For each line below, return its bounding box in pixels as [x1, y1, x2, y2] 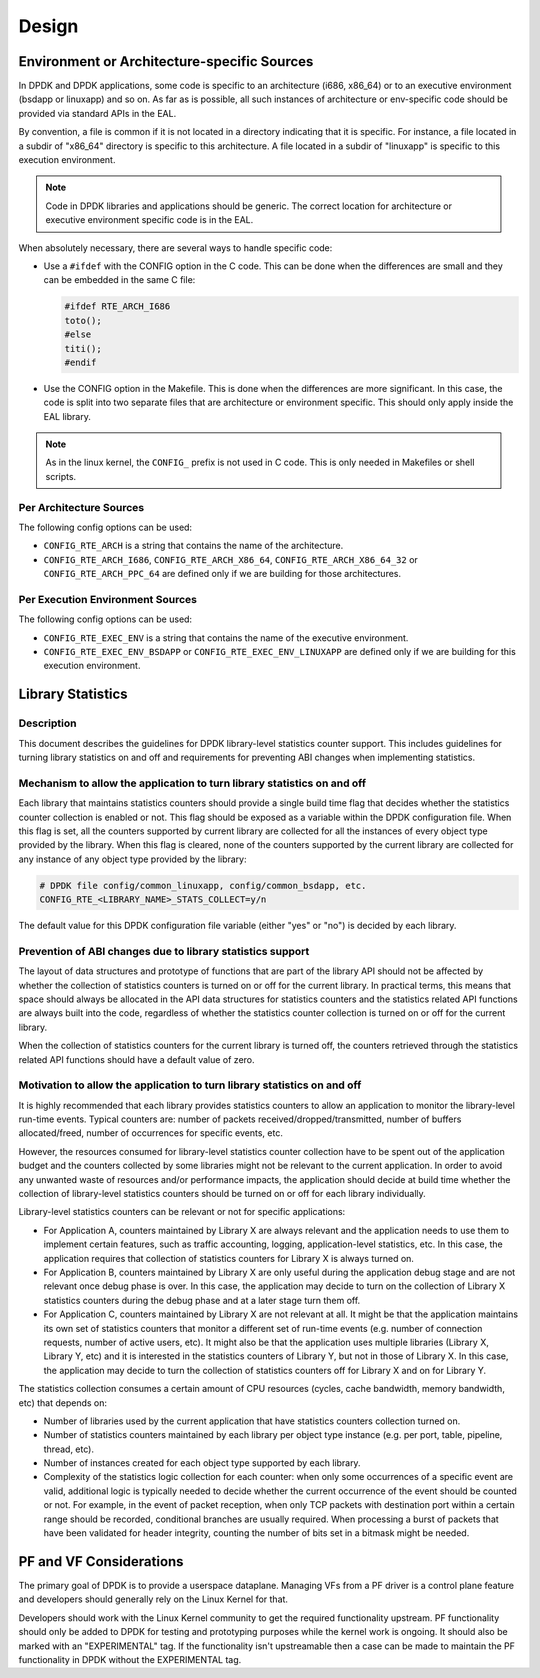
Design [18, 15, 79, 37]
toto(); [64, 315, 102, 326]
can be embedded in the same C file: [43, 274, 196, 286]
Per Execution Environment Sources [18, 592, 197, 606]
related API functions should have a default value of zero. [18, 1053, 255, 1065]
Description [18, 716, 77, 730]
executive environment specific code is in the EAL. [45, 214, 254, 226]
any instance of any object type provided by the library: [18, 853, 247, 865]
